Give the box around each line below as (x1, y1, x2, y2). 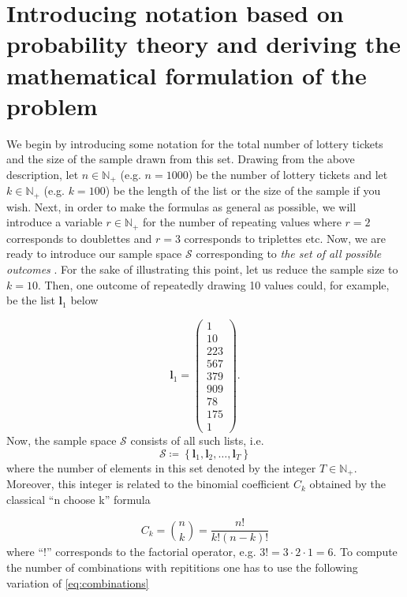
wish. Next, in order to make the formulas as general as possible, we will (6, 198, 357, 215)
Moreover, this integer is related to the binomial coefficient (6, 476, 290, 492)
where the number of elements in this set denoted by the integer (6, 459, 316, 476)
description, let (6, 166, 79, 182)
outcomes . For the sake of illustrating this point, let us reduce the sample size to (6, 261, 398, 278)
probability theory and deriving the (6, 28, 401, 60)
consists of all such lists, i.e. (130, 432, 264, 449)
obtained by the (309, 476, 386, 492)
